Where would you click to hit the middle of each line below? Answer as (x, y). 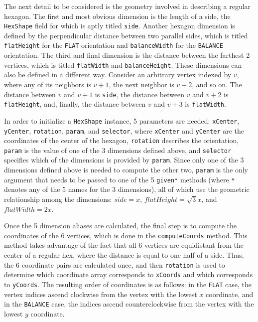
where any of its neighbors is (48, 84)
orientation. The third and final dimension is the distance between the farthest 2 (127, 55)
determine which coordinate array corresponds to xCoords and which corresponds (129, 274)
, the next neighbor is (141, 84)
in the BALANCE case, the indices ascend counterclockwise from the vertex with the (129, 304)
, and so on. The (217, 84)
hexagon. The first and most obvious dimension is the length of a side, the (117, 16)
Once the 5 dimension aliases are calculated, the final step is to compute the (121, 226)
